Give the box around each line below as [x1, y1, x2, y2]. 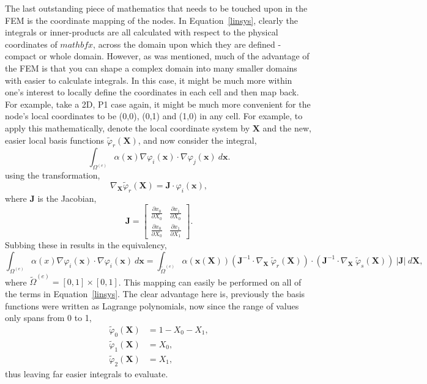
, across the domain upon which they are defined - [93, 37, 281, 50]
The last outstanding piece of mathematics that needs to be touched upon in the [5, 2, 308, 14]
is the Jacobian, [37, 191, 97, 204]
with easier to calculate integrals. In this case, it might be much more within [5, 73, 292, 86]
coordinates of [5, 37, 58, 50]
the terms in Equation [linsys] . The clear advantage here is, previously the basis [5, 287, 305, 300]
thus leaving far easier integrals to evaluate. [5, 367, 168, 380]
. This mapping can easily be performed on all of [118, 275, 302, 288]
